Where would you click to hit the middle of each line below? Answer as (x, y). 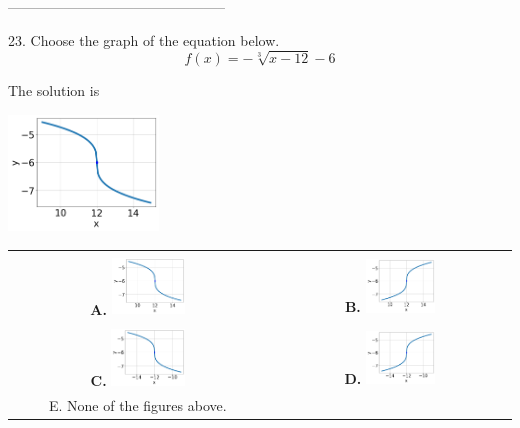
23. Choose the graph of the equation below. (144, 39)
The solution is (54, 90)
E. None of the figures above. (137, 404)
